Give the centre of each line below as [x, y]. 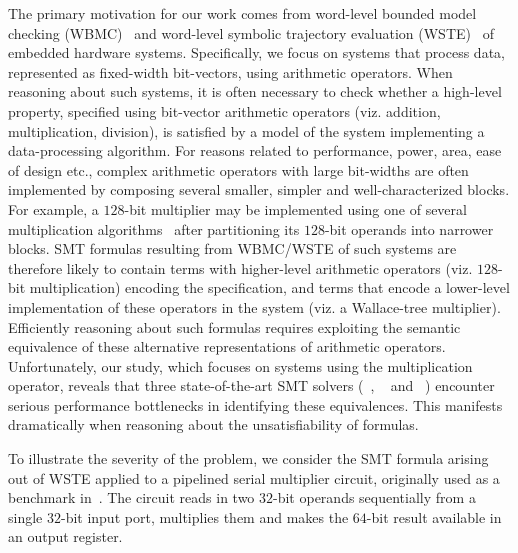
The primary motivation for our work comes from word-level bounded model [242, 13]
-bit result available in [434, 516]
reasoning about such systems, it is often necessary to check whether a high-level [255, 91]
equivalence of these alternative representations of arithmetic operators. [227, 346]
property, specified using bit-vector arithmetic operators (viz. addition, [224, 110]
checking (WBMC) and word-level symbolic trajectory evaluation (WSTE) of [251, 32]
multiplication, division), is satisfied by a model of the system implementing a [246, 130]
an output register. [65, 536]
